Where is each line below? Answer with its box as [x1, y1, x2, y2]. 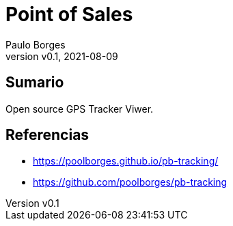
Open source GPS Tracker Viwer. [5, 102, 154, 115]
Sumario [5, 74, 64, 91]
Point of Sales [5, 3, 133, 26]
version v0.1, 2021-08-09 [5, 50, 118, 62]
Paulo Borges [5, 38, 66, 51]
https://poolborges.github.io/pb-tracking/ [33, 155, 219, 167]
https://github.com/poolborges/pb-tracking [33, 176, 228, 188]
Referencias [5, 126, 90, 144]
